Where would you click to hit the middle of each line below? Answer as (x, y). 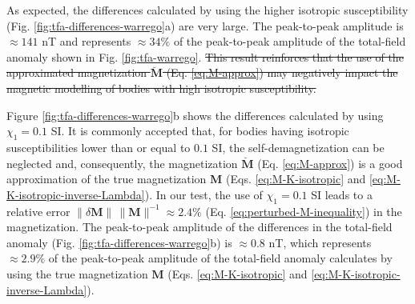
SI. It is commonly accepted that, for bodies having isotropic (200, 131)
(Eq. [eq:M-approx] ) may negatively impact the (282, 72)
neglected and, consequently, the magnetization (122, 163)
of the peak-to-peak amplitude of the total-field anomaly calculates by (220, 258)
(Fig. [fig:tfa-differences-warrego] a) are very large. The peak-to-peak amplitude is (205, 25)
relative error (38, 211)
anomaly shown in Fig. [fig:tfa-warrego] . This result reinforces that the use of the (205, 56)
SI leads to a (342, 194)
